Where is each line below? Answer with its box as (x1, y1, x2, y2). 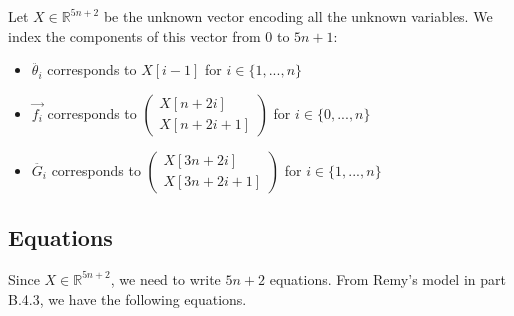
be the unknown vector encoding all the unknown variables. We (103, 6, 493, 26)
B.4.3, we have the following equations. (8, 288, 247, 309)
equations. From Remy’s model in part (269, 268, 506, 289)
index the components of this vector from (8, 25, 261, 46)
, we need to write (110, 268, 221, 289)
